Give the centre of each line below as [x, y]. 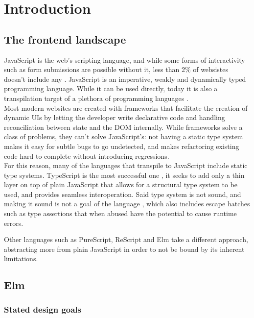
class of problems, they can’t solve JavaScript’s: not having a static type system [124, 136]
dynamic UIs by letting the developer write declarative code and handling [115, 117]
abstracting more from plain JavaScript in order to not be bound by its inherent [124, 249]
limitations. [21, 258]
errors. [14, 223]
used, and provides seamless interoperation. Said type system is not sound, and [123, 194]
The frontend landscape [65, 39]
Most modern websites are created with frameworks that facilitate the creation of [126, 108]
